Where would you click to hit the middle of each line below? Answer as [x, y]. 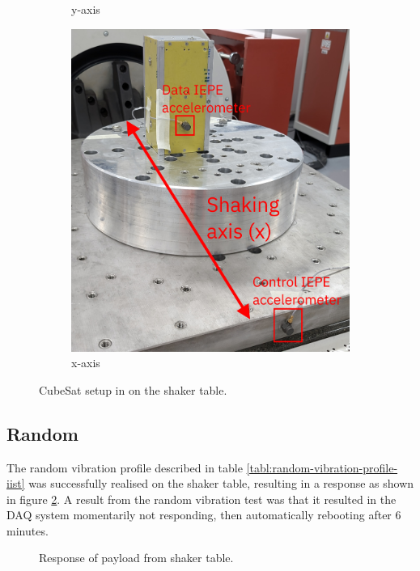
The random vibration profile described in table [125, 467]
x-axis [86, 363]
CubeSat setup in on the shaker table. [133, 389]
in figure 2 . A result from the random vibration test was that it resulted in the [202, 499]
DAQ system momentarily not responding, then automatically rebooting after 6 [204, 515]
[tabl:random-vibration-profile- [322, 467]
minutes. [28, 530]
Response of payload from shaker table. [136, 558]
